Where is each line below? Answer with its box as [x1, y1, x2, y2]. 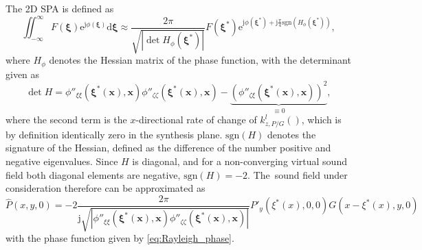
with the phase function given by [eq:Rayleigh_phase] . [5, 231, 234, 245]
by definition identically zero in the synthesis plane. [5, 127, 223, 141]
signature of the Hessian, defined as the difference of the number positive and [5, 140, 331, 155]
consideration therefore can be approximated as [5, 181, 206, 195]
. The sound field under [247, 167, 348, 182]
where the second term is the [5, 112, 127, 127]
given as [5, 66, 40, 81]
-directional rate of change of [135, 112, 257, 127]
